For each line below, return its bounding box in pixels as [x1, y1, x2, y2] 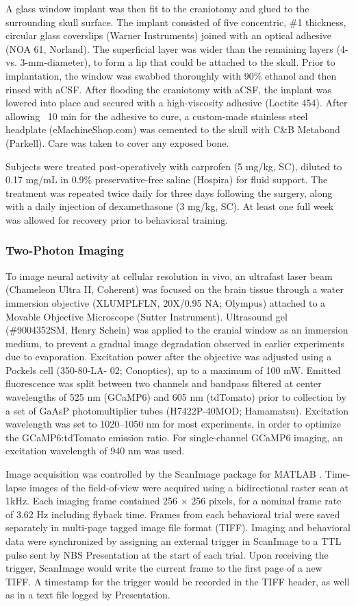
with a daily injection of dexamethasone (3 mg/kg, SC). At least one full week [5, 199, 334, 213]
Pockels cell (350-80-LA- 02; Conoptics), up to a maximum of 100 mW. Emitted [5, 362, 341, 377]
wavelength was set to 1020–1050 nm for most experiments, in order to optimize [5, 417, 342, 431]
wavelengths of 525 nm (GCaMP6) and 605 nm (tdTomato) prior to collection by [5, 390, 346, 404]
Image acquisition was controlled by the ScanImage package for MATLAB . [5, 467, 322, 481]
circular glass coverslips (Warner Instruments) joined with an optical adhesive [5, 28, 331, 43]
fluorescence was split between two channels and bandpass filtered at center [5, 376, 322, 391]
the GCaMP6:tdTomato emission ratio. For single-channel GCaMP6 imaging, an [5, 430, 343, 444]
